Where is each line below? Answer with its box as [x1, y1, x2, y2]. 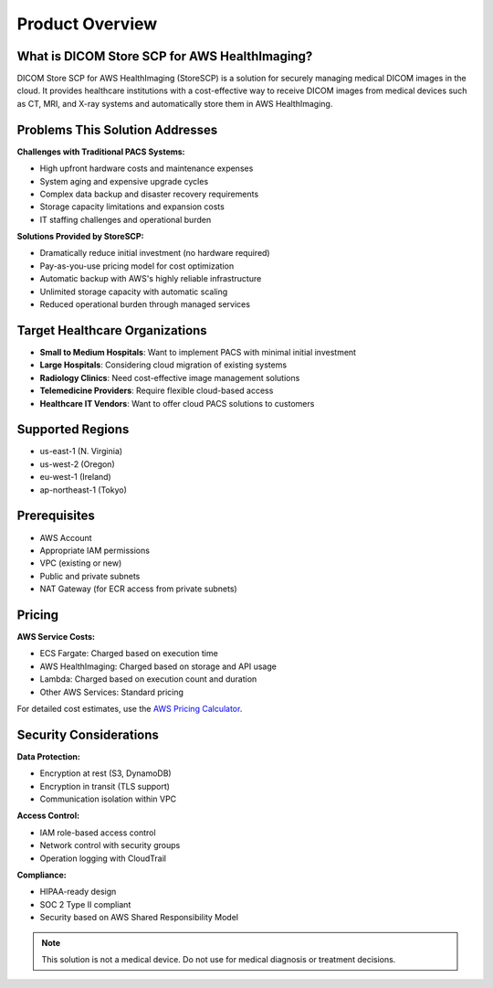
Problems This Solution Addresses [16, 122, 218, 137]
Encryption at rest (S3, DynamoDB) [39, 768, 173, 779]
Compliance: [16, 869, 68, 880]
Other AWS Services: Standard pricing [39, 686, 184, 697]
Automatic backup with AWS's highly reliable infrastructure [39, 273, 262, 284]
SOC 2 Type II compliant [39, 898, 131, 909]
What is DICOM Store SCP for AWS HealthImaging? [16, 48, 313, 64]
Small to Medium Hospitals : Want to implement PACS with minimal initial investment [39, 346, 356, 357]
